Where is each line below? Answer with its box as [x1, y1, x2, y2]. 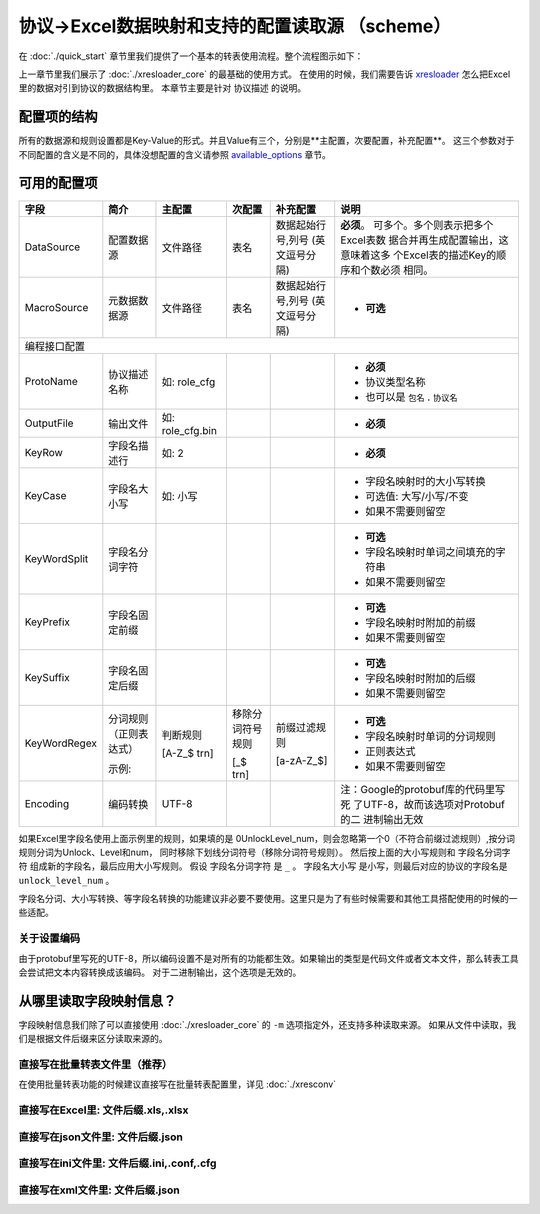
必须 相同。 [380, 263, 434, 277]
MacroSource [24, 300, 89, 314]
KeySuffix [24, 670, 70, 684]
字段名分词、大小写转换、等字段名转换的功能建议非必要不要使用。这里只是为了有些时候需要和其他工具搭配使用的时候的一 [18, 893, 518, 905]
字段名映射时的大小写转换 [365, 474, 486, 488]
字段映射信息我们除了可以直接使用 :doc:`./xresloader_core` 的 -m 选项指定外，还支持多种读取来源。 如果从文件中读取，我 [18, 1018, 517, 1030]
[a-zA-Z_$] [275, 753, 328, 767]
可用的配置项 [18, 175, 98, 192]
